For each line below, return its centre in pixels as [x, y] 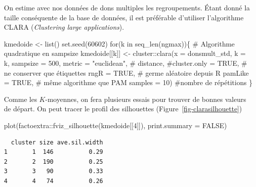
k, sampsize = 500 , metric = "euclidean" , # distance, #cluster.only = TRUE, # [126, 63]
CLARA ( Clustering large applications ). [64, 27]
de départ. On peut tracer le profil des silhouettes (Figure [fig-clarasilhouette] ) [123, 109]
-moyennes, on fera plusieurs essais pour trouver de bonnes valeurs [146, 99]
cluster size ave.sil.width [57, 142]
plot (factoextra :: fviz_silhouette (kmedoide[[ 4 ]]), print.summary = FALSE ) [115, 125]
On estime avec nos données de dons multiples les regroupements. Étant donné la [127, 7]
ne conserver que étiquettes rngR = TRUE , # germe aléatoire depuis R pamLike [127, 72]
